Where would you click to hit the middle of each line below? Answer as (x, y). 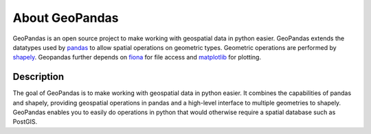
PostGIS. (25, 122)
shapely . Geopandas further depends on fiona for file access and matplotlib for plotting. (137, 57)
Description (38, 77)
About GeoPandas (66, 18)
